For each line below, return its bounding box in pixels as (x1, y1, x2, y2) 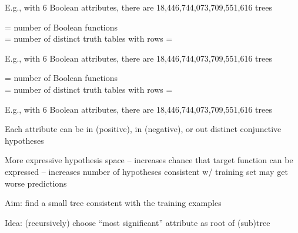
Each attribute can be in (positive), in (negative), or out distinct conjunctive (5, 123, 282, 135)
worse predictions (5, 177, 67, 189)
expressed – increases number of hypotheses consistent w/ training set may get (5, 165, 288, 177)
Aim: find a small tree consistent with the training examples (5, 197, 222, 209)
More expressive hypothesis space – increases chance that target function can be (5, 154, 293, 166)
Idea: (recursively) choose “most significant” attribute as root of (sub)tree (5, 216, 270, 228)
